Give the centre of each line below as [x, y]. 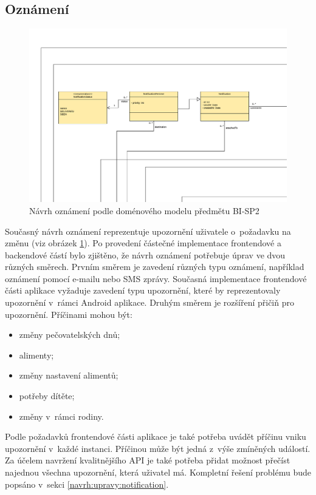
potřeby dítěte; [47, 396]
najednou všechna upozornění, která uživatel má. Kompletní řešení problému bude [158, 472]
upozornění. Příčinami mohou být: [69, 314]
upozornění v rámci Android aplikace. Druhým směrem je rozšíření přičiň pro [149, 302]
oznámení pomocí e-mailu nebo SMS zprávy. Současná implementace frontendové [156, 278]
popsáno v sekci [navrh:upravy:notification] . [87, 484]
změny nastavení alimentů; [69, 375]
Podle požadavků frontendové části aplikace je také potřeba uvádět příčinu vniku [156, 436]
